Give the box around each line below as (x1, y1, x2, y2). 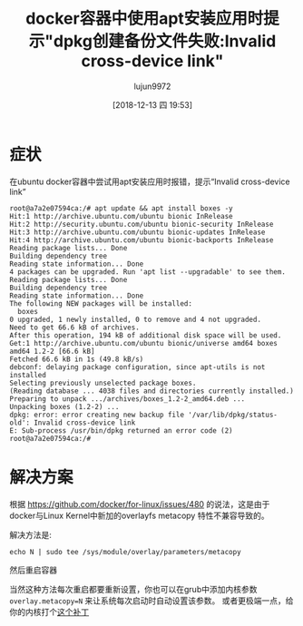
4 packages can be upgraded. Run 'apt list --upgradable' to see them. (9, 267, 286, 277)
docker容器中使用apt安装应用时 (25, 8, 264, 29)
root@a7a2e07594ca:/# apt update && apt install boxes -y (9, 203, 233, 213)
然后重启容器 (9, 564, 57, 575)
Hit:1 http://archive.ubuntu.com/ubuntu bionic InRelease (9, 211, 233, 220)
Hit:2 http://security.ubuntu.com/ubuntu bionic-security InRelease (9, 220, 274, 229)
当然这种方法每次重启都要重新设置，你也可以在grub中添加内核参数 (9, 583, 258, 594)
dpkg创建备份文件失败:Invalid (53, 31, 277, 52)
